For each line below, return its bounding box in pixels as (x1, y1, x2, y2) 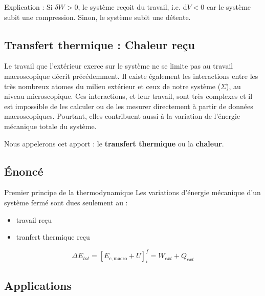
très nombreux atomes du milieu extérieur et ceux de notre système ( (4, 80, 221, 91)
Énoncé (4, 163, 43, 179)
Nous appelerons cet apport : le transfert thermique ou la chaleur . (4, 138, 224, 149)
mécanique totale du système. (4, 120, 97, 131)
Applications (4, 278, 72, 293)
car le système (206, 2, 251, 12)
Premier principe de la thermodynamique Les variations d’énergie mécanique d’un (4, 187, 261, 198)
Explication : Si (4, 2, 53, 12)
